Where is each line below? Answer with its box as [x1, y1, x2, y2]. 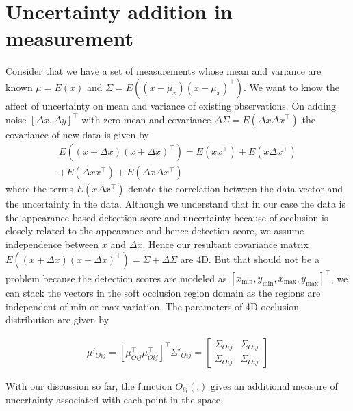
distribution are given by [5, 312, 109, 327]
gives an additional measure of [211, 378, 338, 393]
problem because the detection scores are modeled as [5, 271, 227, 285]
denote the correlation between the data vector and [128, 182, 343, 196]
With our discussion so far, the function [5, 378, 172, 393]
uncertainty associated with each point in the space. [5, 393, 223, 407]
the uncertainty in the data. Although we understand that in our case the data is [5, 197, 345, 211]
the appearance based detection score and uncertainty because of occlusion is [5, 210, 328, 224]
